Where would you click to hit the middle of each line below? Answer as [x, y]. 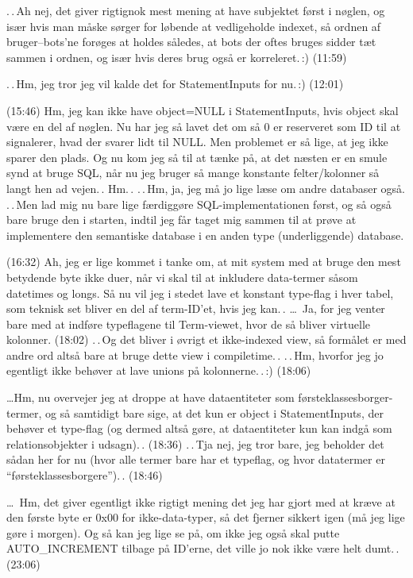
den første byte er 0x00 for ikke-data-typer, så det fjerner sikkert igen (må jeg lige [206, 517]
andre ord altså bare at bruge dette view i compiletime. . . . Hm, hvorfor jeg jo [195, 355]
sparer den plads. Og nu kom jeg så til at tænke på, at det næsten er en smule [197, 157]
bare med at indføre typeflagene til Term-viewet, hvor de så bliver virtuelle [189, 324]
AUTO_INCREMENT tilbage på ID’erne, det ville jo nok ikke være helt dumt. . [203, 548]
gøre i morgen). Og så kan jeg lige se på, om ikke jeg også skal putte [173, 532]
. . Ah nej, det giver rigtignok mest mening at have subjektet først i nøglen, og [196, 10]
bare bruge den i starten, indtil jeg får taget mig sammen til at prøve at [181, 220]
